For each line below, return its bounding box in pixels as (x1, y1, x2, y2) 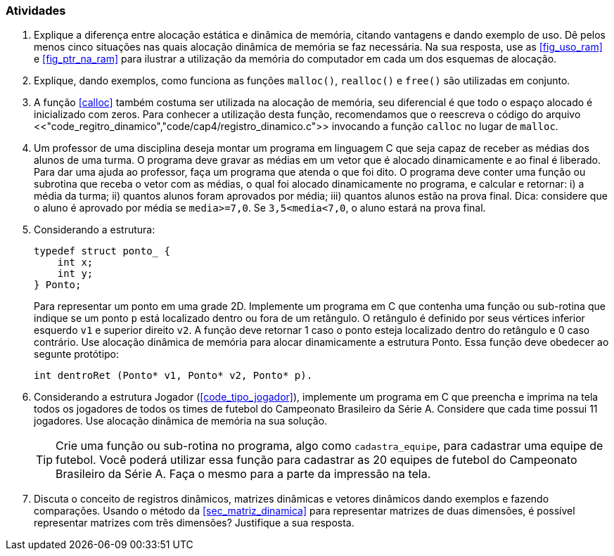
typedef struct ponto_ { (34, 245, 170, 257)
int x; (57, 257, 94, 269)
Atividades (6, 4, 66, 18)
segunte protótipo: (34, 348, 120, 361)
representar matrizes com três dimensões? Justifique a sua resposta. (34, 517, 354, 529)
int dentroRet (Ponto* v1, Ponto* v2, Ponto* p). (34, 370, 313, 382)
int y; (57, 268, 94, 280)
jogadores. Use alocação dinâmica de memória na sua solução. (34, 415, 328, 427)
